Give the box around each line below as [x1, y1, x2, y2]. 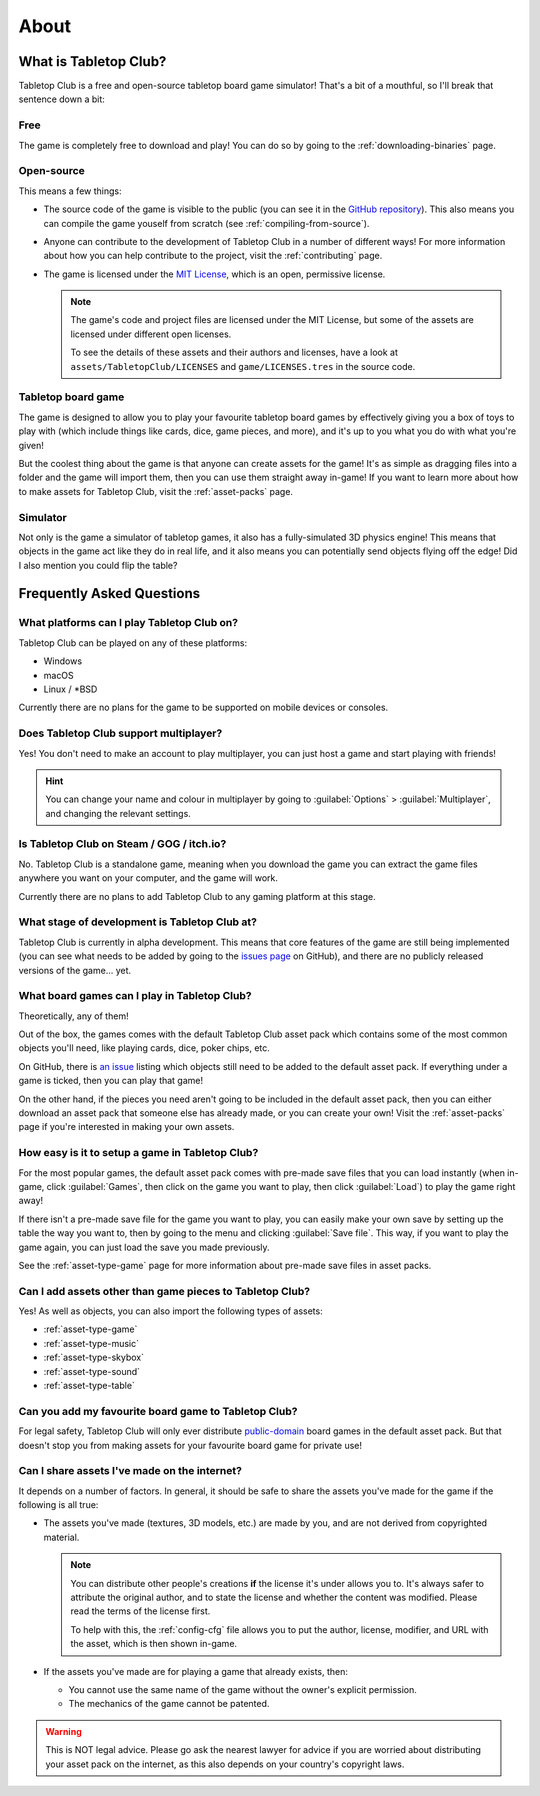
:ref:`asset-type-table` [43, 1379, 135, 1391]
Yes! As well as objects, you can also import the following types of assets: [18, 1305, 324, 1317]
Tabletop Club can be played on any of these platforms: [18, 636, 248, 649]
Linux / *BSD [43, 683, 98, 695]
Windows [43, 655, 83, 667]
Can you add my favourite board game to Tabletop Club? [18, 1404, 298, 1418]
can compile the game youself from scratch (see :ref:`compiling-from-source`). [43, 217, 370, 229]
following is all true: [18, 1499, 99, 1511]
